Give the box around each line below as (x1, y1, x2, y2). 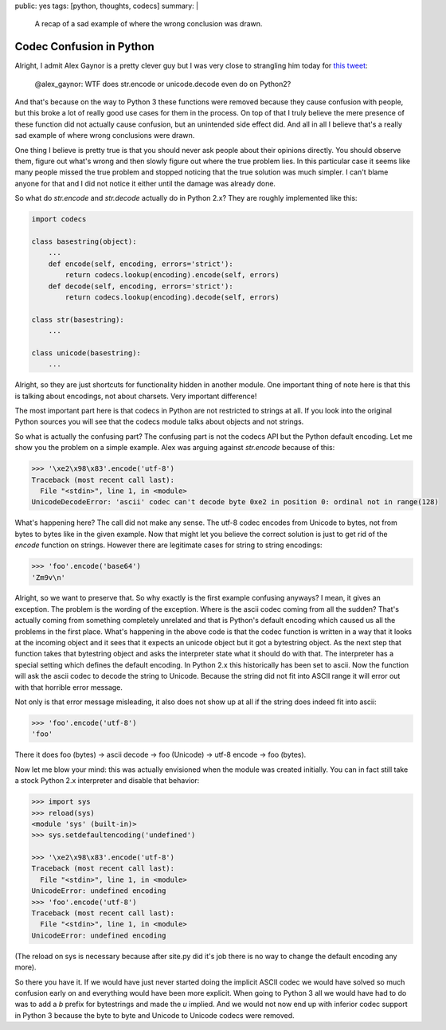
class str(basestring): (31, 315, 125, 324)
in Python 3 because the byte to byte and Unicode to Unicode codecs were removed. (14, 1010, 295, 1020)
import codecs (31, 215, 87, 224)
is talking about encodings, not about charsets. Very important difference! (14, 391, 257, 401)
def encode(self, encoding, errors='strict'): (48, 259, 234, 268)
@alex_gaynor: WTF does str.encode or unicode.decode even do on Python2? (34, 79, 291, 88)
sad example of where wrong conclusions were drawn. (14, 131, 195, 140)
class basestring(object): (31, 237, 137, 246)
